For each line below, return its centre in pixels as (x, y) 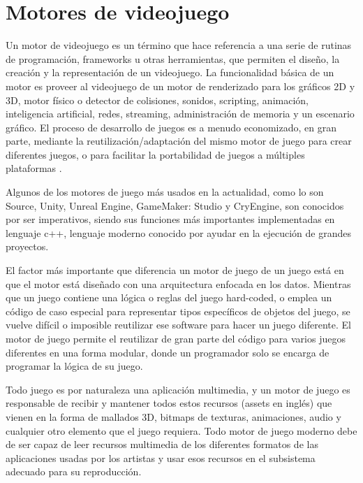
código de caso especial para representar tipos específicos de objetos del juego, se (178, 311)
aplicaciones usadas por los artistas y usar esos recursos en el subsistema (161, 457)
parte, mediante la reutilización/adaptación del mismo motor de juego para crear (179, 141)
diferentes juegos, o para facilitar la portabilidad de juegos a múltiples (155, 154)
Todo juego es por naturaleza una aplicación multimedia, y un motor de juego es (178, 389)
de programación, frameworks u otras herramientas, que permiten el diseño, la (173, 58)
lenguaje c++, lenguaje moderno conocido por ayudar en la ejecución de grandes (178, 232)
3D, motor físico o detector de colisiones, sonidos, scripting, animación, (157, 100)
